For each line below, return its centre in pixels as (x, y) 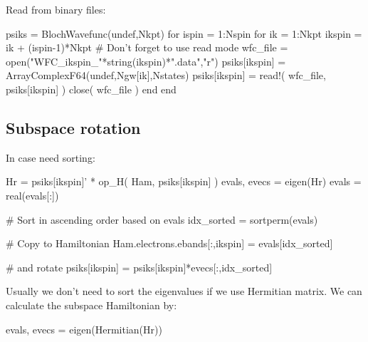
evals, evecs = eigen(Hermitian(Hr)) (84, 329)
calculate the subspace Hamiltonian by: (91, 305)
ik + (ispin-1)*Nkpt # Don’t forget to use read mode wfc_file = (147, 47)
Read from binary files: (56, 9)
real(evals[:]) (32, 195)
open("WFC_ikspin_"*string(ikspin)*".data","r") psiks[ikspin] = (146, 61)
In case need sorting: (51, 157)
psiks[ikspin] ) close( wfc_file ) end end (91, 89)
